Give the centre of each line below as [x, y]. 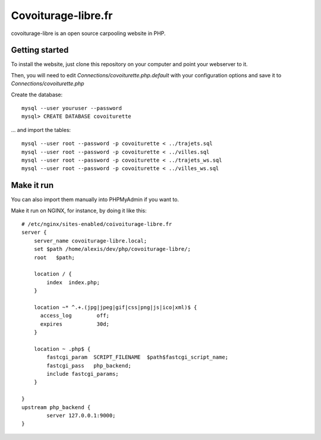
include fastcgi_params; [83, 374]
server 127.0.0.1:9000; [81, 416]
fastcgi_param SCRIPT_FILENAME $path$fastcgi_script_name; [138, 357]
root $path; [54, 257]
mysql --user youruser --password [72, 108]
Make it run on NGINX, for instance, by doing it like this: [79, 210]
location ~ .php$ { [62, 349]
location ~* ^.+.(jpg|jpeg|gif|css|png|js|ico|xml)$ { [115, 307]
